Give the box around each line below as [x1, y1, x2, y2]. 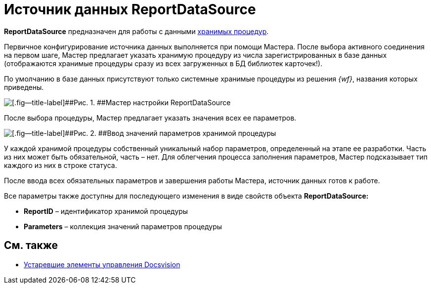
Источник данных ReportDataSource [4, 1, 256, 18]
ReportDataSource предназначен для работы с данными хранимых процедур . [4, 27, 269, 36]
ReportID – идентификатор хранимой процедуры [24, 206, 188, 215]
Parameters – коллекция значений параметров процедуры [24, 222, 222, 231]
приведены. [4, 82, 44, 91]
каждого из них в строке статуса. [4, 161, 117, 169]
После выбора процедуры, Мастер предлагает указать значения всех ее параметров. [4, 113, 297, 122]
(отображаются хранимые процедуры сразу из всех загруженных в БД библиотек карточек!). [4, 59, 323, 68]
